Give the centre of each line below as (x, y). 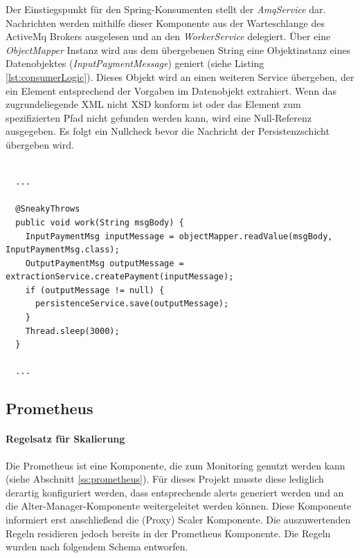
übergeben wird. (40, 144)
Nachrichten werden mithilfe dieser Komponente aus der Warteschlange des (165, 22)
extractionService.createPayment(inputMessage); (120, 277)
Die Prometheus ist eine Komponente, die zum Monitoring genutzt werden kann (175, 465)
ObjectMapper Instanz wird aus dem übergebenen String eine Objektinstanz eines (178, 49)
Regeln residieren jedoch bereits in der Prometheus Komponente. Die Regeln (168, 533)
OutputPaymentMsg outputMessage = (105, 263)
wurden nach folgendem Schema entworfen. (97, 547)
